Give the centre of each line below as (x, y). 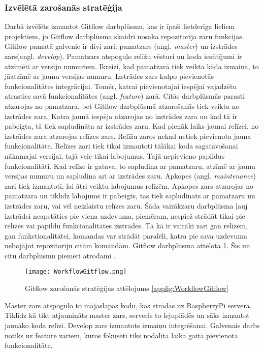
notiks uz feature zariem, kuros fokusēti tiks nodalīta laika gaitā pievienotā (121, 335)
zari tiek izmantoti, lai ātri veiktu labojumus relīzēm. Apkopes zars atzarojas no (129, 185)
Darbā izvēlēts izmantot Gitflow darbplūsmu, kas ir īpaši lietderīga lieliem (120, 26)
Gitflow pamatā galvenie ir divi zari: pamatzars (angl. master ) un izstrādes (121, 46)
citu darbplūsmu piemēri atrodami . (60, 255)
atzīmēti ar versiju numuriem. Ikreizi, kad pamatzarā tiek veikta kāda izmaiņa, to (132, 66)
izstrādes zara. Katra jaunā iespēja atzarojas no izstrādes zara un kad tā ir (121, 116)
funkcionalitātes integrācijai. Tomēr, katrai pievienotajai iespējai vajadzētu (121, 86)
